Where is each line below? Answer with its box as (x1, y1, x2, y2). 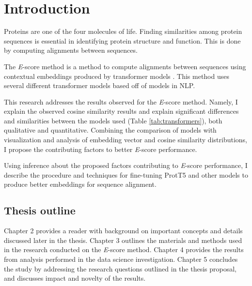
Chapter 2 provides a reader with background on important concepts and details (4, 226, 243, 236)
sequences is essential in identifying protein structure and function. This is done (4, 35, 241, 45)
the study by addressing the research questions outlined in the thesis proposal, (4, 263, 236, 273)
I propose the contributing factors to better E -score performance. (4, 144, 197, 154)
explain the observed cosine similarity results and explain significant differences (4, 106, 239, 116)
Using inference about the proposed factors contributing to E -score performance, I (4, 160, 248, 170)
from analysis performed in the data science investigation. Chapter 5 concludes (4, 254, 238, 264)
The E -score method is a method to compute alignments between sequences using (4, 61, 246, 71)
